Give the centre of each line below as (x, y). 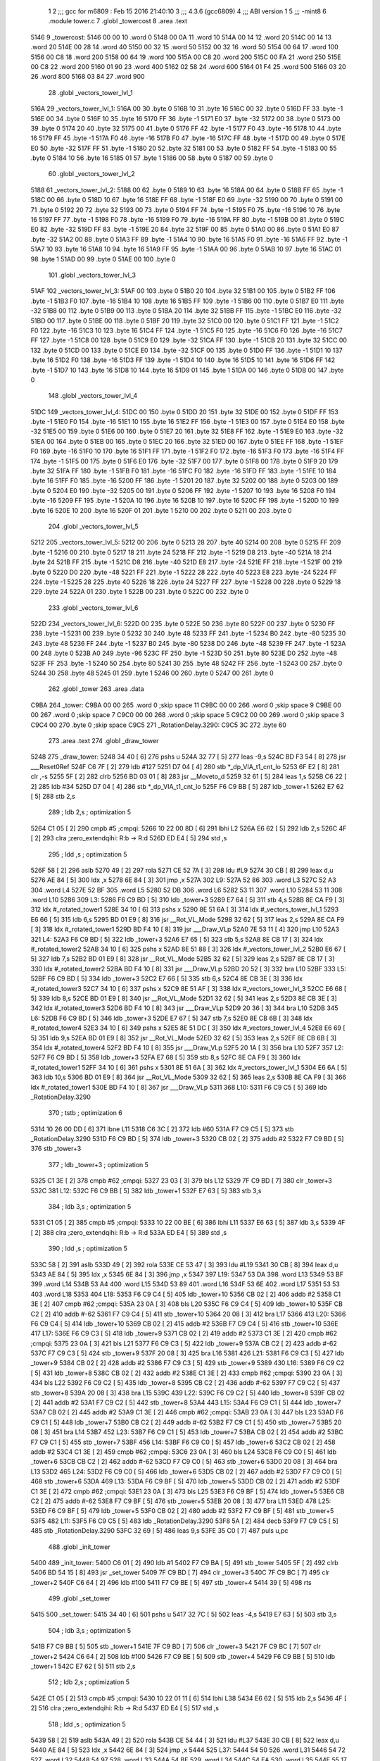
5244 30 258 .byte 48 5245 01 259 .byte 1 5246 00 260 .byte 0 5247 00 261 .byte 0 (152, 673)
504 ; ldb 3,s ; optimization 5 (90, 1630)
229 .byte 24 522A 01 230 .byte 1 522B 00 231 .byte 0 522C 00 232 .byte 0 (140, 592)
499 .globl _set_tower (79, 1598)
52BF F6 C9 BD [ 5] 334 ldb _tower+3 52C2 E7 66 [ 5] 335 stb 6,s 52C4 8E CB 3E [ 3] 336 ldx (166, 978)
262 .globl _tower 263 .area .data (96, 689)
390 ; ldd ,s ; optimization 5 (88, 1249)
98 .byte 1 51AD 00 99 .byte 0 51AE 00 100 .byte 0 (103, 259)
